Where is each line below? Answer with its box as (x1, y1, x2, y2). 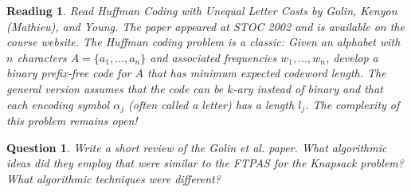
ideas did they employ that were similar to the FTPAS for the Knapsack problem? (6, 155, 404, 171)
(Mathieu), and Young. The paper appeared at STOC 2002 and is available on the (6, 18, 405, 34)
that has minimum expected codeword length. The (147, 65, 386, 81)
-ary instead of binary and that (233, 80, 383, 96)
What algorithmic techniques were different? (6, 170, 221, 186)
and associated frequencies (150, 49, 277, 65)
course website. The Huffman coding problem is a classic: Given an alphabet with (6, 33, 401, 50)
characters (17, 49, 67, 65)
